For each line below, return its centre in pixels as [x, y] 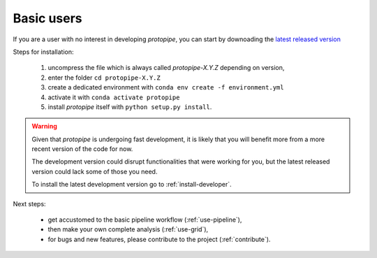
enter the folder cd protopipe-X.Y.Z [104, 78]
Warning [44, 127]
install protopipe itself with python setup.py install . [130, 107]
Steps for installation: [43, 52]
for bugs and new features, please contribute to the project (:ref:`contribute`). [159, 239]
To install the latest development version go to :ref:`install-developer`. [132, 185]
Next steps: [29, 203]
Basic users [48, 18]
